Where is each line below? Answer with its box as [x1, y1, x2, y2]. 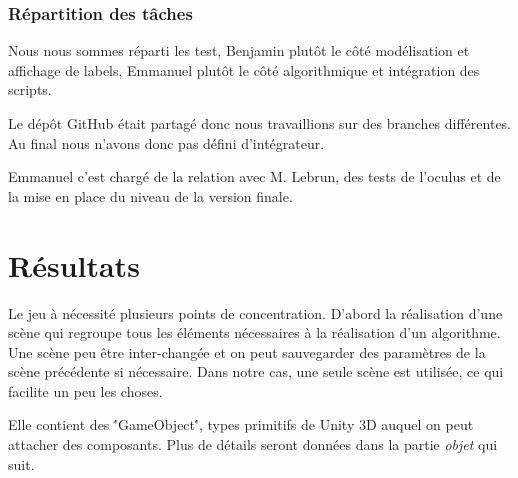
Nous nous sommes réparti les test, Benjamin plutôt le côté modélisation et [8, 40, 470, 61]
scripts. [8, 79, 52, 100]
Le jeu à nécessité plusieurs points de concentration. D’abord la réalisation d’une [8, 302, 503, 323]
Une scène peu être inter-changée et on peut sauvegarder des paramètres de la [8, 341, 486, 362]
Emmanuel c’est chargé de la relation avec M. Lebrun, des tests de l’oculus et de [8, 166, 501, 187]
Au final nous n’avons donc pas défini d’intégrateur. [8, 132, 325, 153]
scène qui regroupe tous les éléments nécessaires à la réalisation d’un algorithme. [8, 322, 501, 343]
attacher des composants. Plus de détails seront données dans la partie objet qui [8, 434, 498, 455]
